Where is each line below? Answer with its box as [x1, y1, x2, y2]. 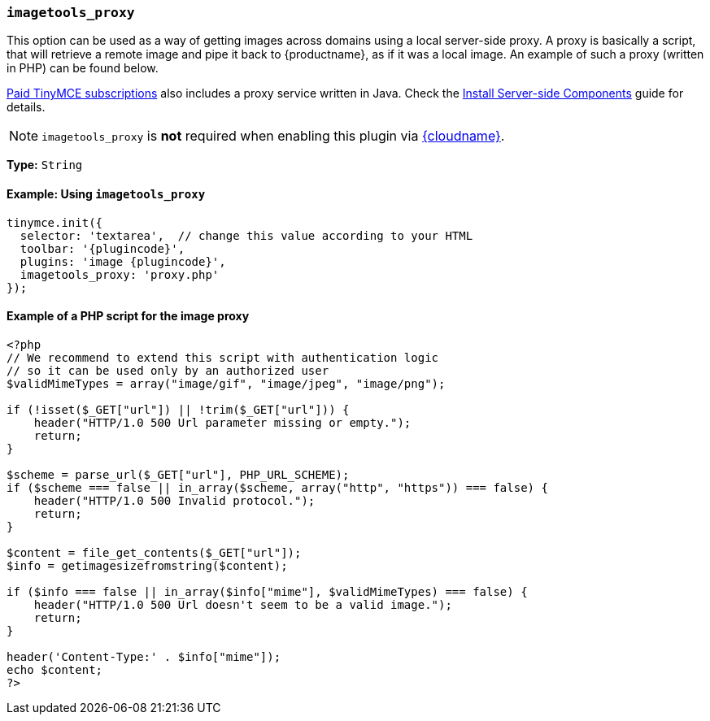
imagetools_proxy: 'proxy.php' [20, 267, 220, 281]
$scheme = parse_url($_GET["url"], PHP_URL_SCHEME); [7, 467, 350, 481]
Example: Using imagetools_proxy [7, 186, 206, 201]
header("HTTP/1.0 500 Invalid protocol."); [33, 493, 316, 507]
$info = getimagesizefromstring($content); [7, 558, 288, 572]
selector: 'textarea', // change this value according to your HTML [20, 228, 473, 242]
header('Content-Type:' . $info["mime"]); [7, 649, 281, 663]
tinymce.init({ [7, 215, 103, 229]
